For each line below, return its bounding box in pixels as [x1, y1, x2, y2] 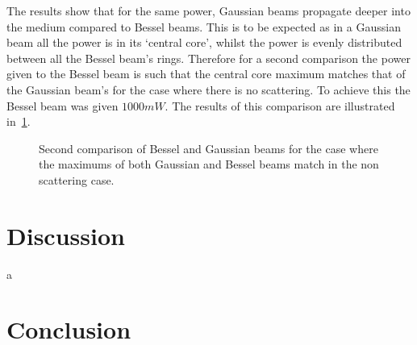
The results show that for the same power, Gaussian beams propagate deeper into [6, 2, 411, 19]
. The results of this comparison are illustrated [165, 97, 395, 114]
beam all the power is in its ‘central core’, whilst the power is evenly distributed [6, 34, 402, 51]
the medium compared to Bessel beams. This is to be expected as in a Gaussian [6, 18, 401, 35]
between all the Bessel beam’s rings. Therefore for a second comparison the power [6, 49, 411, 66]
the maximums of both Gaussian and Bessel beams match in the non [39, 156, 379, 172]
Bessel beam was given [6, 97, 119, 114]
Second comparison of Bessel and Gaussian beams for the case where [39, 139, 378, 156]
